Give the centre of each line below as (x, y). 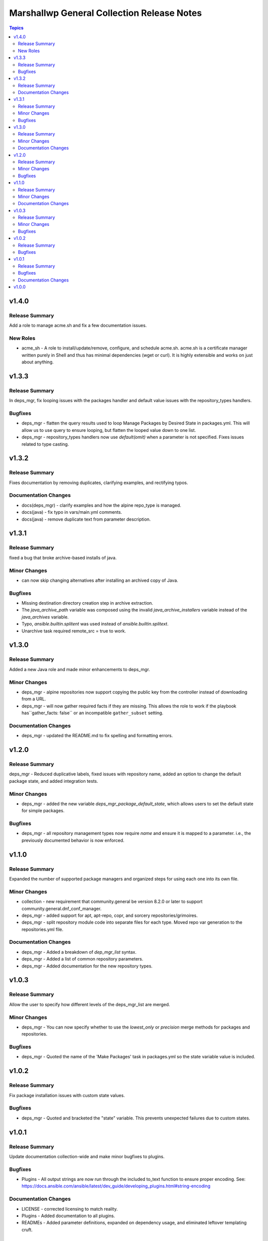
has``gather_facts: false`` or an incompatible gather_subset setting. (93, 713)
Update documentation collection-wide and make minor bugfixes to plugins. (87, 1156)
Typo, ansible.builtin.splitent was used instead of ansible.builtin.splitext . (95, 624)
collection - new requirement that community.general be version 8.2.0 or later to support (112, 901)
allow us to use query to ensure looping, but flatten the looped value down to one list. (109, 430)
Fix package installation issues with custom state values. (67, 1095)
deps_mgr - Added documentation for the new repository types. (87, 966)
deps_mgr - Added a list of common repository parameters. (82, 959)
